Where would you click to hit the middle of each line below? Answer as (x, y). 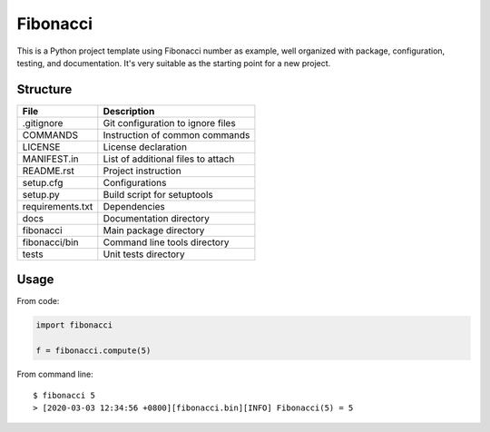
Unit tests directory (144, 254)
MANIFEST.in (50, 159)
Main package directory (154, 230)
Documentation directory (157, 218)
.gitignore (43, 123)
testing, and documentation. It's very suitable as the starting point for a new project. (174, 63)
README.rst (48, 171)
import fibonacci (74, 325)
